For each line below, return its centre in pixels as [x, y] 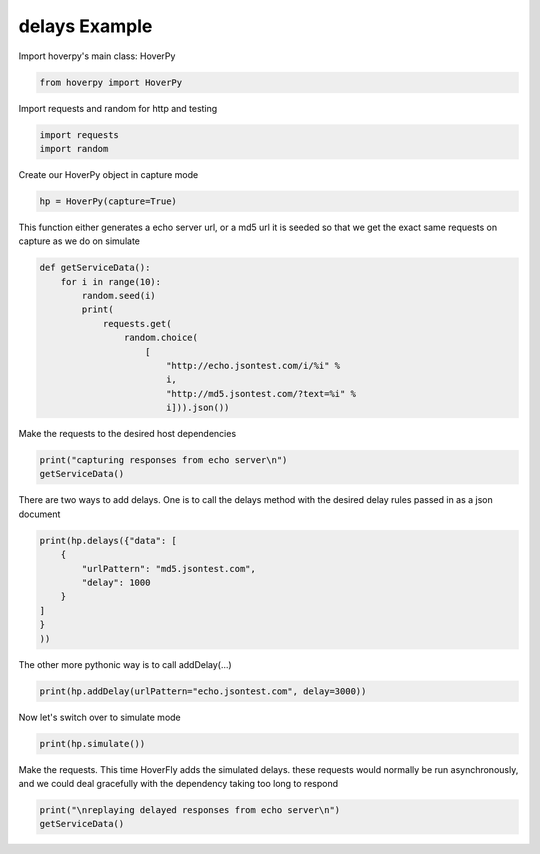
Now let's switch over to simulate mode [100, 717]
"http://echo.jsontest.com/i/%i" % [253, 365]
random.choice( [161, 338]
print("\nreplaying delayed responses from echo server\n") [190, 809]
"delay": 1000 [116, 583]
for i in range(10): [111, 281]
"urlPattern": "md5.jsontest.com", [169, 568]
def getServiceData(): [95, 268]
